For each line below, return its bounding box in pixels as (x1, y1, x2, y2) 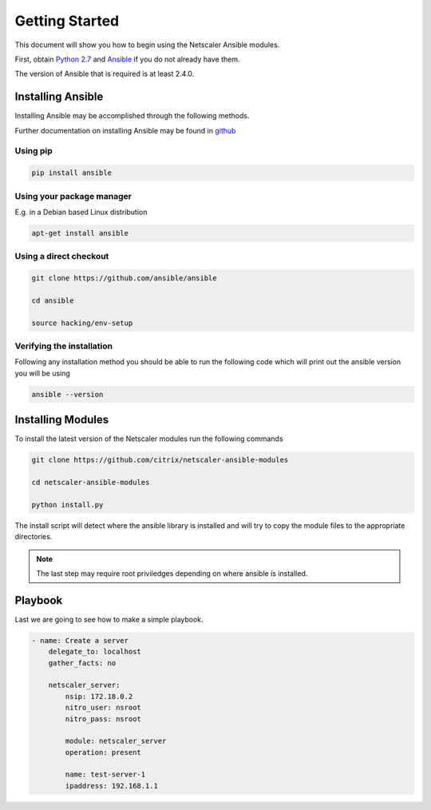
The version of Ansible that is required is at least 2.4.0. (14, 69, 195, 79)
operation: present (65, 748, 141, 756)
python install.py (31, 500, 104, 509)
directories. (14, 532, 53, 542)
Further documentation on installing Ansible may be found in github (14, 125, 236, 135)
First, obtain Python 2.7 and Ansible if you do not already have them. (14, 54, 240, 64)
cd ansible (31, 296, 74, 305)
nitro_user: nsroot (65, 703, 141, 713)
